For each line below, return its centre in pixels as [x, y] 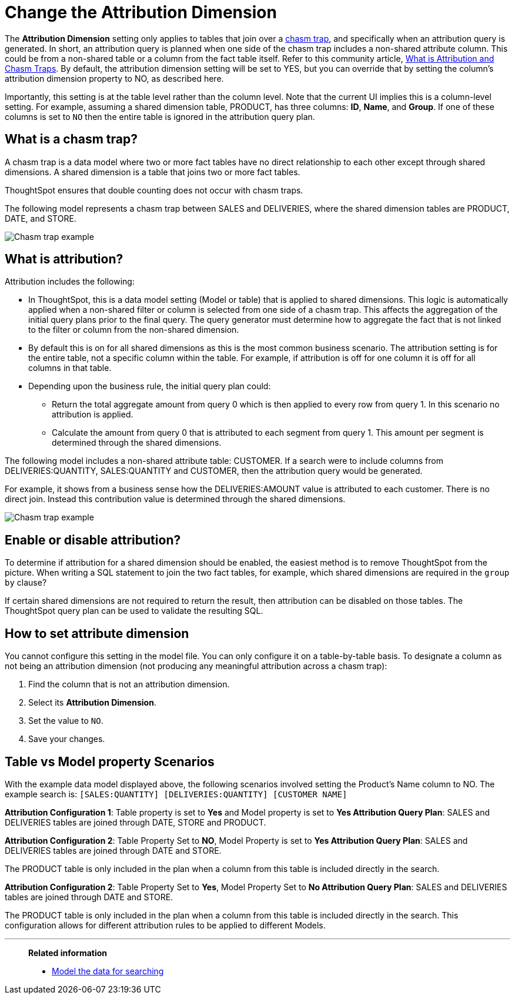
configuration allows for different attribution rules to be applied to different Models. [165, 925]
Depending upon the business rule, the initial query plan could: [150, 386]
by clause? [26, 583]
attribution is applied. [93, 415]
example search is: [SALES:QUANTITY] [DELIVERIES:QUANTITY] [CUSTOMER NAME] [176, 794]
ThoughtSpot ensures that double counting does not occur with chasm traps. [154, 190]
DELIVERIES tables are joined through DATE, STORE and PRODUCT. [136, 822]
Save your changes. [67, 739]
